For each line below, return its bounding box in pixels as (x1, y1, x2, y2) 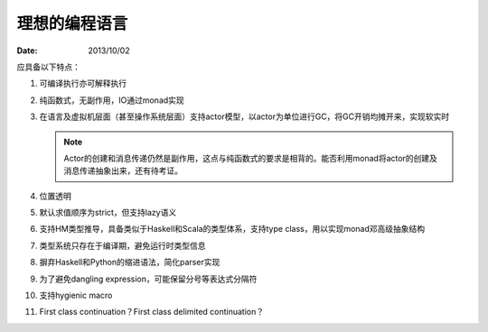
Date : (16, 45, 38, 56)
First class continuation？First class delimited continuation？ (39, 307, 265, 318)
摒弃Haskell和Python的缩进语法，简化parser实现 (39, 257, 221, 268)
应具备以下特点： (16, 61, 80, 72)
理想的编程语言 (16, 14, 128, 33)
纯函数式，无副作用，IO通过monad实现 (39, 95, 184, 106)
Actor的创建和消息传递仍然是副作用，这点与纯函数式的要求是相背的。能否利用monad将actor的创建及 (63, 152, 438, 163)
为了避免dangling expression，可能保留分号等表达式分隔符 (39, 273, 258, 284)
